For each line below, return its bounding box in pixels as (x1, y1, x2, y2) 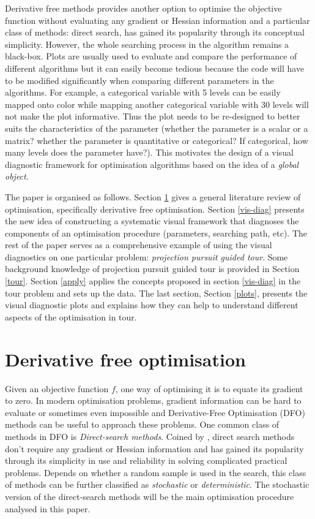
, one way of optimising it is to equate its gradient (115, 382, 303, 395)
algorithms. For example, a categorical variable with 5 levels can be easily (5, 86, 281, 99)
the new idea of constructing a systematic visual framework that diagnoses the (5, 214, 299, 227)
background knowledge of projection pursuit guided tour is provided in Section (5, 262, 300, 275)
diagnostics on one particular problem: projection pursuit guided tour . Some (5, 250, 288, 263)
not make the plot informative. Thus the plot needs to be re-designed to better (5, 110, 300, 123)
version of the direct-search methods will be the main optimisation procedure (5, 490, 294, 502)
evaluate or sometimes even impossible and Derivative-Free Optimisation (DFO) (5, 406, 305, 419)
